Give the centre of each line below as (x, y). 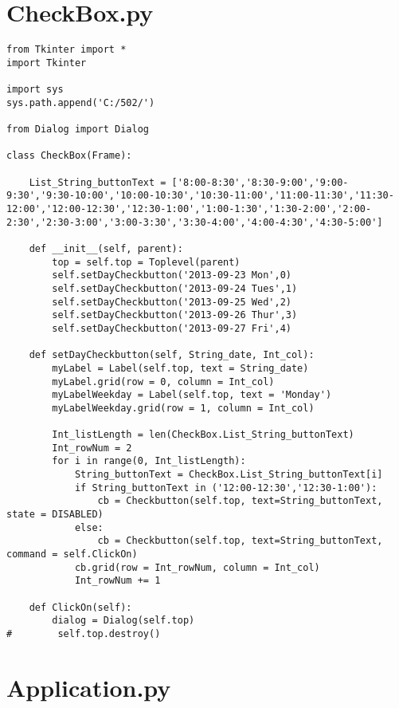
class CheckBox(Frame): (69, 156)
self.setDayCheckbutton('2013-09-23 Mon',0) (172, 275)
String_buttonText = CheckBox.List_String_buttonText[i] (229, 475)
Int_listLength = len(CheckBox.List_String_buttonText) (203, 435)
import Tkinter (47, 63)
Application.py (89, 687)
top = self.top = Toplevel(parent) (146, 262)
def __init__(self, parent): (106, 248)
